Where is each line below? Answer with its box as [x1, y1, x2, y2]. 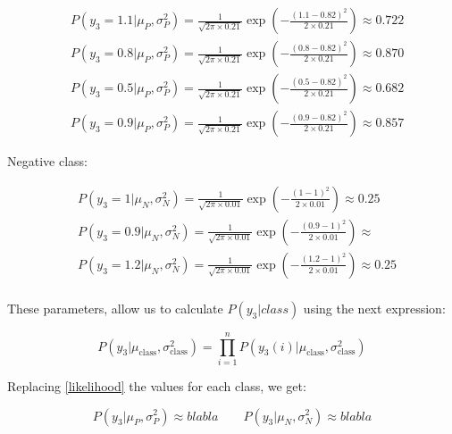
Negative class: [7, 152, 88, 171]
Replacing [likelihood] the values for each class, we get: [7, 376, 306, 395]
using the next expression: [303, 298, 446, 317]
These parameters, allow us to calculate [7, 298, 223, 317]
